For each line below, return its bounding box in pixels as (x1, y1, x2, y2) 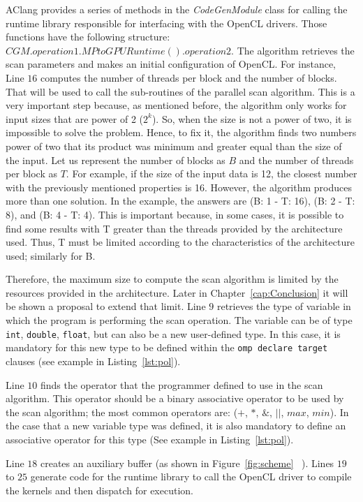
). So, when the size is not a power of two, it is (151, 111, 352, 126)
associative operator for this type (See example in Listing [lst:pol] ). (6, 431, 294, 446)
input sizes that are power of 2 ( (6, 111, 143, 126)
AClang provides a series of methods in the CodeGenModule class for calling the (6, 2, 348, 16)
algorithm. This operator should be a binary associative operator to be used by (6, 391, 344, 406)
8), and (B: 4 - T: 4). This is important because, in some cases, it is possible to (6, 207, 344, 221)
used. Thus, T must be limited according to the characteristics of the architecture (6, 235, 355, 249)
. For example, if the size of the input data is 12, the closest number (66, 166, 357, 181)
